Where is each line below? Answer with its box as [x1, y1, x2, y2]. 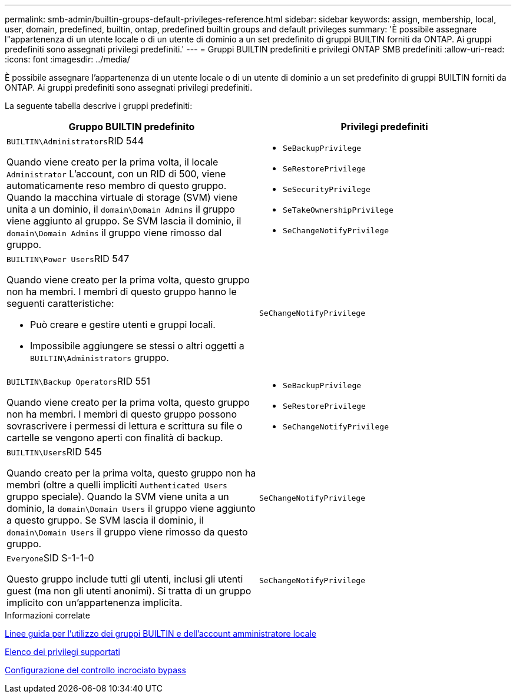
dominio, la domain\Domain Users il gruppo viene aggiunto [6, 502, 256, 514]
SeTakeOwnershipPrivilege [283, 205, 393, 214]
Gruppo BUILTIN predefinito [68, 121, 195, 133]
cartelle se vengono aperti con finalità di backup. [6, 432, 223, 444]
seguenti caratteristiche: [6, 297, 114, 309]
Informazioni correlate [5, 610, 90, 620]
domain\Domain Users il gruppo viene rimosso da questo [6, 526, 248, 538]
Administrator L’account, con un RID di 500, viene [6, 168, 226, 180]
